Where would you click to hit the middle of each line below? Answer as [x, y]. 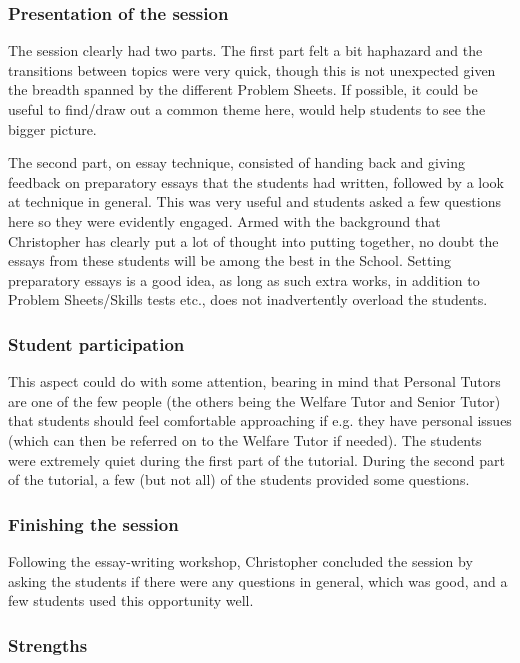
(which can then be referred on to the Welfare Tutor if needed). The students [245, 439]
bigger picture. [52, 128]
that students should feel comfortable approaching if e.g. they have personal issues [260, 420]
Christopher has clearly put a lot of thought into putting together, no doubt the [253, 240]
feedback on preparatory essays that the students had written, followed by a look [256, 181]
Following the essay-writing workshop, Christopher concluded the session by [240, 560]
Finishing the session [93, 523]
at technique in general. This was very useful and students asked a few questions [254, 201]
